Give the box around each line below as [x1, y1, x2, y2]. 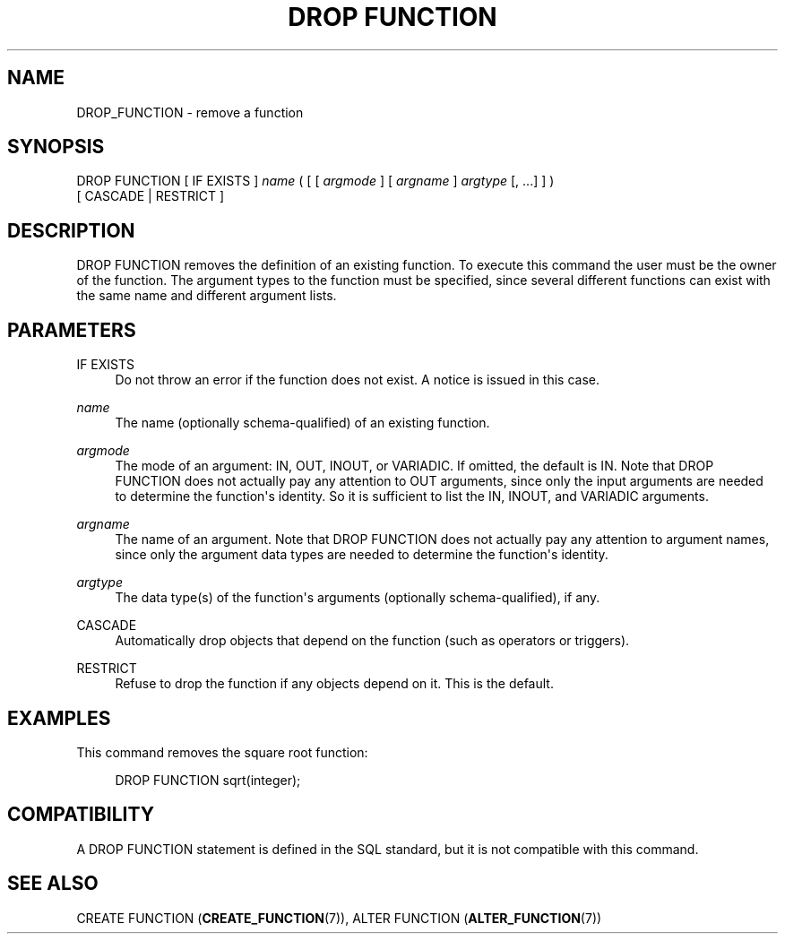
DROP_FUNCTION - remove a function [76, 104, 304, 120]
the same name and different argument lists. [76, 288, 337, 304]
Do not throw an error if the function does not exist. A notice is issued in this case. [115, 372, 600, 388]
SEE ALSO [7, 872, 99, 895]
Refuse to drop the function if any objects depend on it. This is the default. [115, 676, 554, 692]
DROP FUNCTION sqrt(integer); [115, 772, 301, 788]
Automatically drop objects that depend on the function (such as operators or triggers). [115, 633, 630, 649]
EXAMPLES [7, 706, 111, 729]
